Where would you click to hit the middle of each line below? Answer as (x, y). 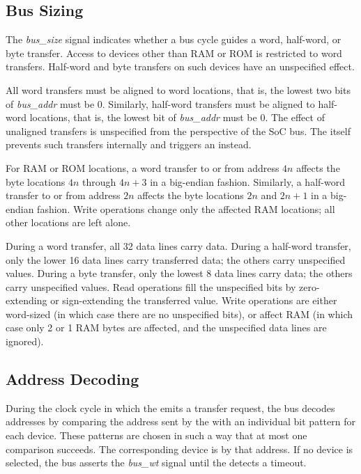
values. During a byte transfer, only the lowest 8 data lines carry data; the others (179, 273)
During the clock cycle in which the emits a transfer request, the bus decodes (170, 408)
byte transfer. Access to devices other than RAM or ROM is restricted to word (174, 53)
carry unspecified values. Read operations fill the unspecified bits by (151, 286)
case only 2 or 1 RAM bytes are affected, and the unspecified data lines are (166, 327)
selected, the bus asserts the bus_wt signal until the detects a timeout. (156, 463)
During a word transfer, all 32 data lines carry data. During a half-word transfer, (178, 245)
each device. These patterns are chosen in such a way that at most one (156, 435)
